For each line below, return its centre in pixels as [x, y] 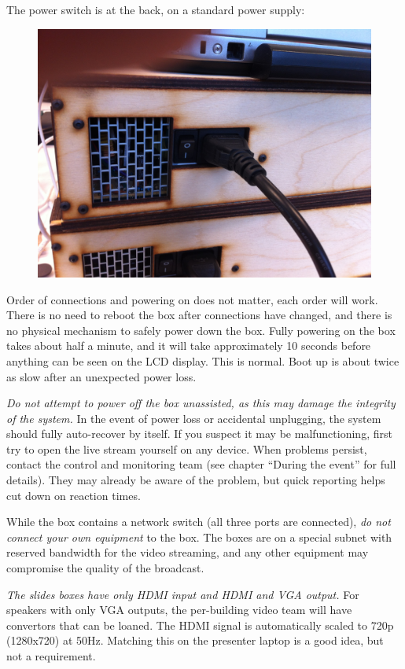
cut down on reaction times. [74, 495]
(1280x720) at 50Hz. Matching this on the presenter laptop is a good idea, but [195, 640]
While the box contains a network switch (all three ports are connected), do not [199, 522]
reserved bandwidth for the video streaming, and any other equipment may [188, 552]
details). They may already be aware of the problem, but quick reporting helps [196, 480]
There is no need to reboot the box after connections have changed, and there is [199, 315]
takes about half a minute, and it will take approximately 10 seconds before [189, 346]
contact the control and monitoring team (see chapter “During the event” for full [201, 464]
